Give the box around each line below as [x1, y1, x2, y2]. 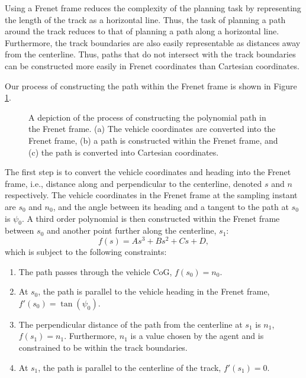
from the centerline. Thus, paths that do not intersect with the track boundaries [5, 48, 296, 60]
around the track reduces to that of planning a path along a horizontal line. [5, 25, 279, 37]
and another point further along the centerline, [46, 224, 217, 237]
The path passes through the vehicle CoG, [18, 265, 172, 277]
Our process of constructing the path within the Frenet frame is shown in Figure [5, 79, 297, 92]
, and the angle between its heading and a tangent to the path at [53, 200, 289, 212]
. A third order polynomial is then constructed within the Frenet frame [21, 212, 280, 224]
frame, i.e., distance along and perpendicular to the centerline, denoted [5, 177, 262, 189]
